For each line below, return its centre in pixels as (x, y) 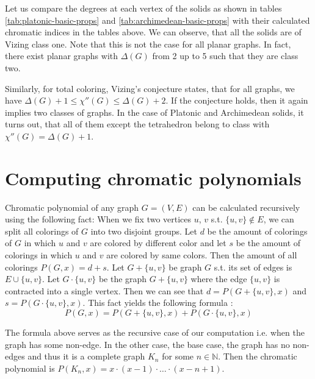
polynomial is (30, 368)
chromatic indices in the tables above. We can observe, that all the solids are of (153, 32)
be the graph (123, 279)
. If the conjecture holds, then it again (237, 100)
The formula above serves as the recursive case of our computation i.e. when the (155, 332)
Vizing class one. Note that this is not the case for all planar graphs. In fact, (148, 44)
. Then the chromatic (258, 356)
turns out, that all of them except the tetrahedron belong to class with (137, 124)
